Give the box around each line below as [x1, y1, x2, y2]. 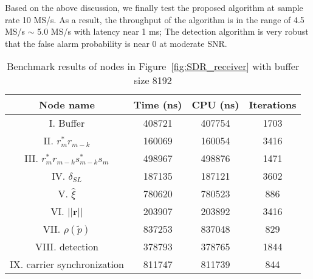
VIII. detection [35, 239, 98, 254]
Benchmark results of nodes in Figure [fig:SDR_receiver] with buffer [7, 59, 300, 74]
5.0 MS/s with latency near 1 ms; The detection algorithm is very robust [37, 25, 309, 38]
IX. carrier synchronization [10, 257, 124, 272]
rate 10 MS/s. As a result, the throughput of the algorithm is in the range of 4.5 [5, 13, 304, 26]
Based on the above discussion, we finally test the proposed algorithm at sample [5, 1, 303, 13]
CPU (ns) [191, 97, 239, 112]
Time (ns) [133, 97, 182, 112]
